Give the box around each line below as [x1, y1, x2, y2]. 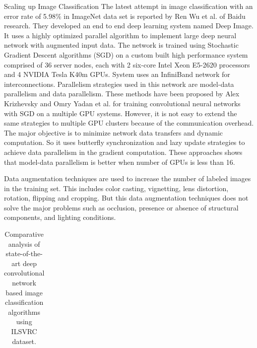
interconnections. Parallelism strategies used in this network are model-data [4, 78, 234, 89]
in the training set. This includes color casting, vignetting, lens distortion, [4, 183, 229, 193]
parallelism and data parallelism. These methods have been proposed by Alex [4, 88, 240, 99]
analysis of [8, 238, 40, 249]
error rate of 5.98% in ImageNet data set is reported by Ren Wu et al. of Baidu [4, 10, 246, 21]
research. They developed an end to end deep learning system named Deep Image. [4, 20, 254, 31]
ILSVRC [11, 326, 37, 336]
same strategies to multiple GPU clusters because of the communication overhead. [4, 118, 254, 128]
